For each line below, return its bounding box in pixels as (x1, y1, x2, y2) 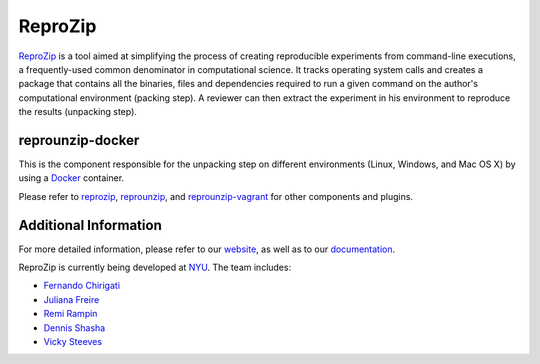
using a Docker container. (18, 172, 125, 184)
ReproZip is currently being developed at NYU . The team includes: (18, 261, 292, 274)
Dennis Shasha (43, 321, 106, 334)
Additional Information (18, 216, 162, 234)
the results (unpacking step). (18, 106, 137, 118)
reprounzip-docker (18, 131, 140, 149)
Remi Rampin (43, 308, 98, 320)
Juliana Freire (43, 293, 100, 305)
